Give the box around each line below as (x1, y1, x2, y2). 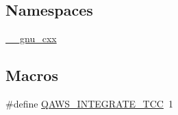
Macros (5, 65, 58, 86)
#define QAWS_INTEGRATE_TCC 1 (5, 97, 173, 110)
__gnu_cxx (5, 31, 57, 46)
